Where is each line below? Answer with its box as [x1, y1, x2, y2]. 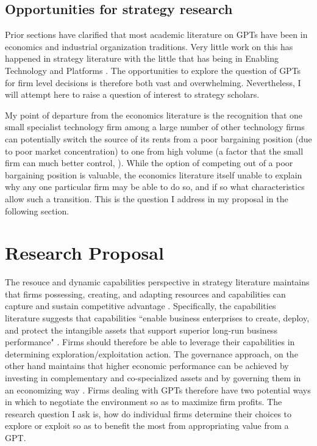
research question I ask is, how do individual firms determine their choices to [5, 407, 292, 420]
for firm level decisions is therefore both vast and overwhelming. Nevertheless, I [5, 76, 301, 89]
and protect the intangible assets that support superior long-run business [5, 323, 277, 336]
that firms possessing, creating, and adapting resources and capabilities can [5, 287, 286, 300]
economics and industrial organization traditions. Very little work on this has [5, 40, 293, 53]
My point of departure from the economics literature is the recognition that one [5, 108, 303, 121]
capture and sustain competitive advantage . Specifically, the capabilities [5, 299, 276, 312]
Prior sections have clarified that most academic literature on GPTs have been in [5, 28, 308, 41]
